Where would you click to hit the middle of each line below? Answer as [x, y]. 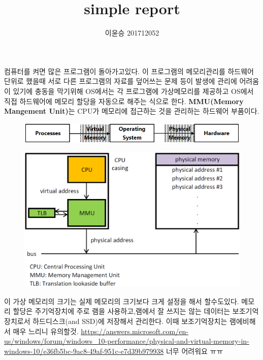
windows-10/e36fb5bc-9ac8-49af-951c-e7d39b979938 [84, 351]
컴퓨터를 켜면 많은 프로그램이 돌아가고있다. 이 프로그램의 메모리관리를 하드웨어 [129, 71]
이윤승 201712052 [132, 33]
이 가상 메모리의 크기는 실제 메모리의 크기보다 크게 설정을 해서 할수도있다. [122, 301]
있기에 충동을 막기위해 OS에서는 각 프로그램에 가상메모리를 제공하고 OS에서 [133, 91]
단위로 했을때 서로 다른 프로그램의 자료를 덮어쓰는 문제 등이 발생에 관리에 [121, 81]
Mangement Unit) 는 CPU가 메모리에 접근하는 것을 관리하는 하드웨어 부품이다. [132, 111]
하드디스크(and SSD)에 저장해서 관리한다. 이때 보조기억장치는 [130, 321]
